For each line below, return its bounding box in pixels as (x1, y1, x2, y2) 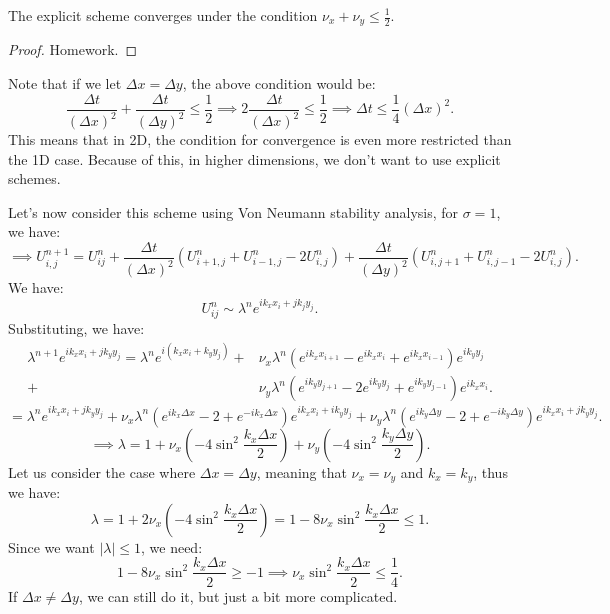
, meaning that (256, 461, 347, 482)
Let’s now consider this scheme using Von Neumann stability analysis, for (8, 201, 459, 222)
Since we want (8, 536, 95, 557)
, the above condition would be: (182, 73, 376, 94)
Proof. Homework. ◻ (8, 39, 138, 60)
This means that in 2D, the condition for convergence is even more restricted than (8, 129, 512, 150)
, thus (473, 461, 508, 482)
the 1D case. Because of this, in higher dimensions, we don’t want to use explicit (8, 148, 501, 169)
